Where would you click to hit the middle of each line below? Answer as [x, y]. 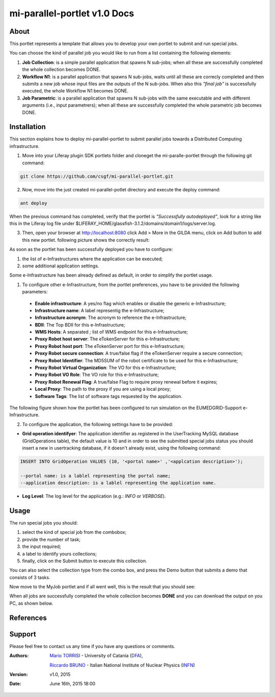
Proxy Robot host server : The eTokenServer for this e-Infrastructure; [107, 339]
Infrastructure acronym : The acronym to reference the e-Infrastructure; [111, 318]
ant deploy [34, 203]
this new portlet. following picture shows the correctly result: [86, 240]
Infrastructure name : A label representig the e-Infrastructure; [100, 310]
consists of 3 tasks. [30, 577]
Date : [15, 684]
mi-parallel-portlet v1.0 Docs [72, 13]
